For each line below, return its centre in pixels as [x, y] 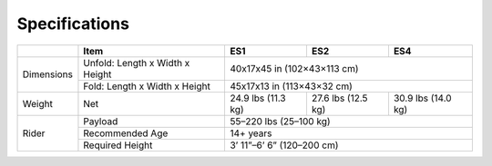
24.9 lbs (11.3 [257, 98]
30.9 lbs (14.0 [422, 98]
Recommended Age [126, 133]
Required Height [118, 145]
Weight [38, 103]
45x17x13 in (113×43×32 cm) [291, 86]
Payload [101, 121]
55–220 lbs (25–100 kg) [280, 121]
